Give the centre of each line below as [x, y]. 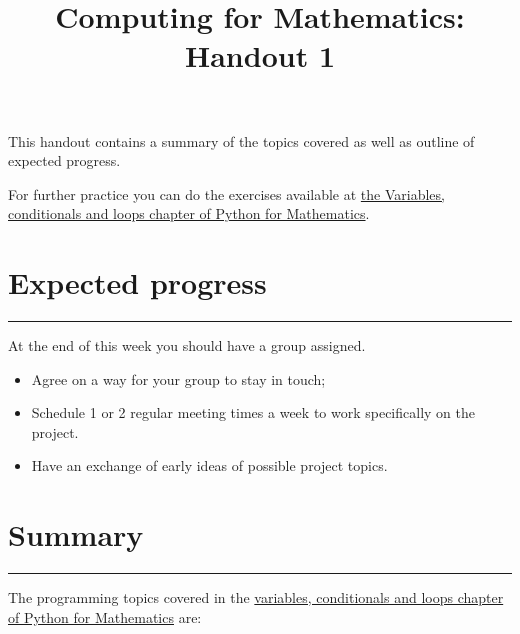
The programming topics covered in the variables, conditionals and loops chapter [256, 597]
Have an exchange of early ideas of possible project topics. [209, 465]
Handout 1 [260, 55]
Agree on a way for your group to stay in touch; [178, 378]
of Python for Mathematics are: [105, 616]
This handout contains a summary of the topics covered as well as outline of [241, 140]
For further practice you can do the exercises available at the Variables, [226, 193]
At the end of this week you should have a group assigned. [187, 345]
